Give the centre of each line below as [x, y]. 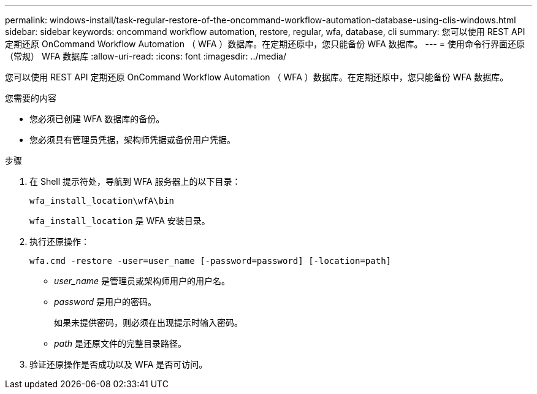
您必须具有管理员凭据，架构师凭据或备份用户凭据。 [132, 140]
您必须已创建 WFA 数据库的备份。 [97, 119]
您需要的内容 [31, 98]
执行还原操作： [59, 241]
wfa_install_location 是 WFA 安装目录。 [120, 221]
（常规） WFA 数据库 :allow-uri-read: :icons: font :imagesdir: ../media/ [146, 56]
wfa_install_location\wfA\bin [102, 201]
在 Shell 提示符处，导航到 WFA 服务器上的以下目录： [135, 181]
